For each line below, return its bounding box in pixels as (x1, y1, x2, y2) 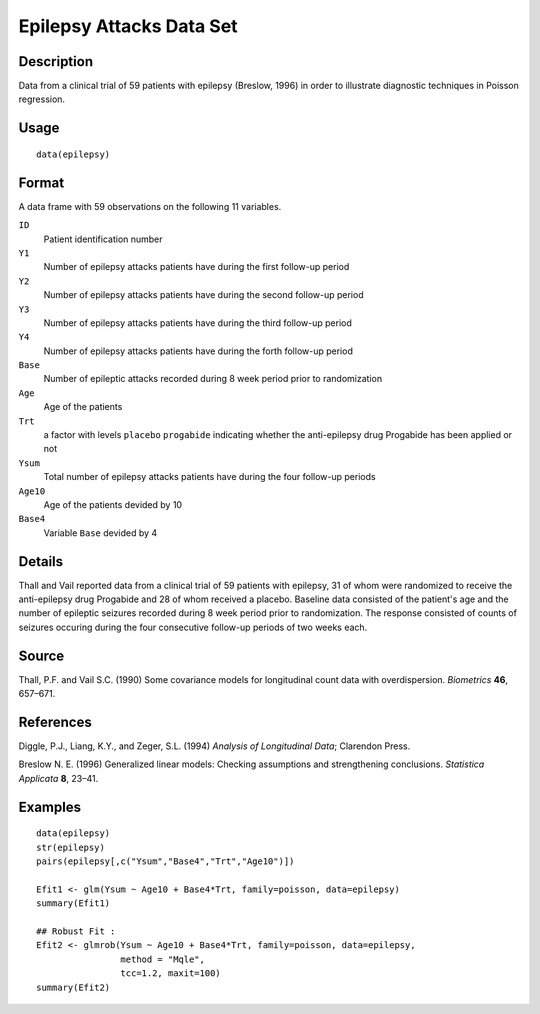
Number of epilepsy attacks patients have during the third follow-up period (43, 316, 352, 329)
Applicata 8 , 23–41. (18, 772, 99, 784)
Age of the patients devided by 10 (43, 498, 183, 510)
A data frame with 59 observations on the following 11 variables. (18, 200, 282, 212)
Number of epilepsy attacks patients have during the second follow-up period (43, 289, 364, 301)
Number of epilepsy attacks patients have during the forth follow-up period (43, 345, 354, 357)
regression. (18, 93, 65, 105)
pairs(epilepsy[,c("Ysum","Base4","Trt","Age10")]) (36, 856, 295, 867)
